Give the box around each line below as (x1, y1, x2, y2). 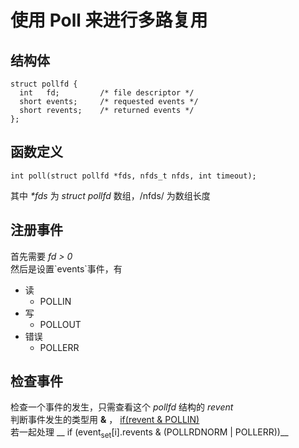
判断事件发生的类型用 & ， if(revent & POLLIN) (10, 414, 200, 426)
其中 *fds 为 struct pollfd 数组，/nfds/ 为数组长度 (10, 189, 211, 201)
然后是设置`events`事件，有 (10, 262, 123, 275)
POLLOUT (39, 318, 82, 330)
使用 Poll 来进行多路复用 (10, 9, 208, 32)
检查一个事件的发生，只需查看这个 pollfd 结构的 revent (10, 401, 234, 413)
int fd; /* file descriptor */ (19, 88, 195, 98)
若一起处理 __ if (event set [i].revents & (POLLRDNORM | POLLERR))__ (10, 426, 289, 441)
